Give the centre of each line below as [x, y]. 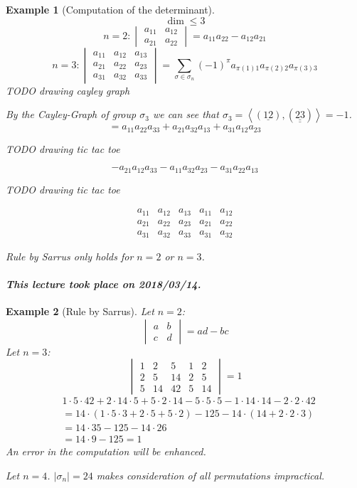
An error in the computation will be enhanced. [106, 451]
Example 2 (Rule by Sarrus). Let [80, 311]
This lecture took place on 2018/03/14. [103, 283]
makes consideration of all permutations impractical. [211, 476]
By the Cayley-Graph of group [71, 114]
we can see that [186, 114]
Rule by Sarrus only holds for [70, 256]
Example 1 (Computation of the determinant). [110, 9]
